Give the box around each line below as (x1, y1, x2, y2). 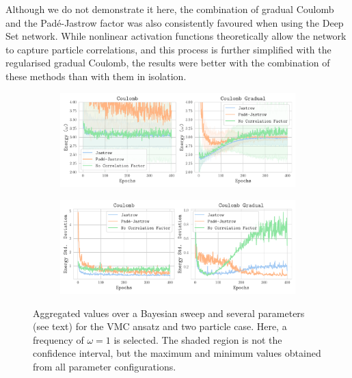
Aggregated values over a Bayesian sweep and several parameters (33, 305, 305, 320)
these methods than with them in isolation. (5, 68, 187, 83)
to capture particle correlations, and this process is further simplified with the (5, 42, 331, 56)
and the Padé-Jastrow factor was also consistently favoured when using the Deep (5, 15, 344, 29)
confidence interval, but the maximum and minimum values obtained (33, 346, 321, 360)
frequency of (33, 332, 84, 346)
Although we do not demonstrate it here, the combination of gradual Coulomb (5, 2, 334, 16)
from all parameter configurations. (33, 359, 176, 373)
